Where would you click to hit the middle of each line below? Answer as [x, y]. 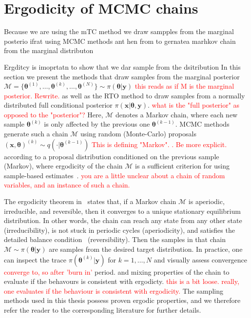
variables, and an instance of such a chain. [67, 185]
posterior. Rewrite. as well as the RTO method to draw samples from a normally [125, 95]
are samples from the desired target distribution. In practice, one [146, 249]
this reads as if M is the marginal [184, 86]
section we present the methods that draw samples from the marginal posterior [122, 76]
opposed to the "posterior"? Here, [54, 114]
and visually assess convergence [201, 259]
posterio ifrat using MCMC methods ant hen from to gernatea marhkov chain [120, 41]
